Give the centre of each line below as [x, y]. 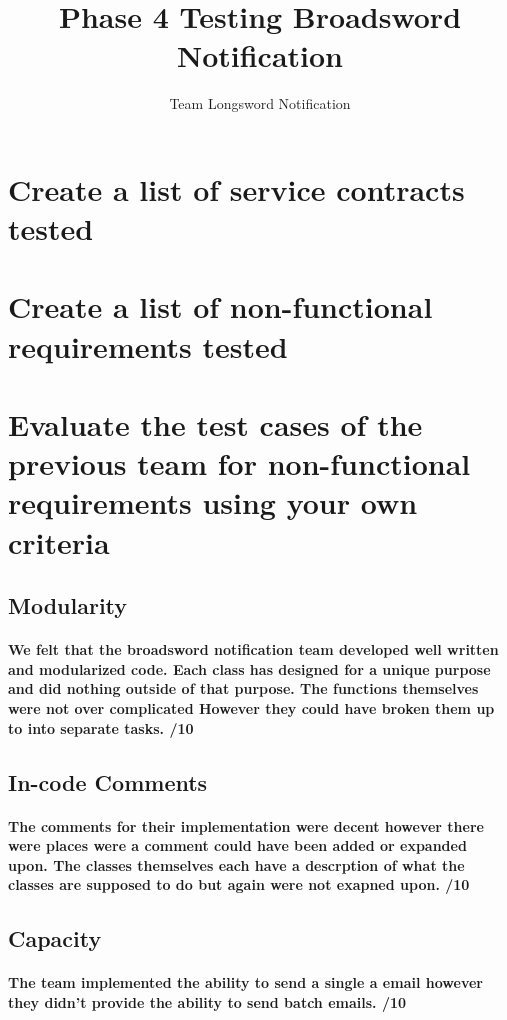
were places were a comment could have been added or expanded [237, 845]
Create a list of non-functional [220, 306]
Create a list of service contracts [236, 188]
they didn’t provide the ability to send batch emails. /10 [207, 1001]
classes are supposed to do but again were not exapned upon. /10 [239, 884]
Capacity [55, 938]
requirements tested [148, 345]
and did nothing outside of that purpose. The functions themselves [243, 688]
